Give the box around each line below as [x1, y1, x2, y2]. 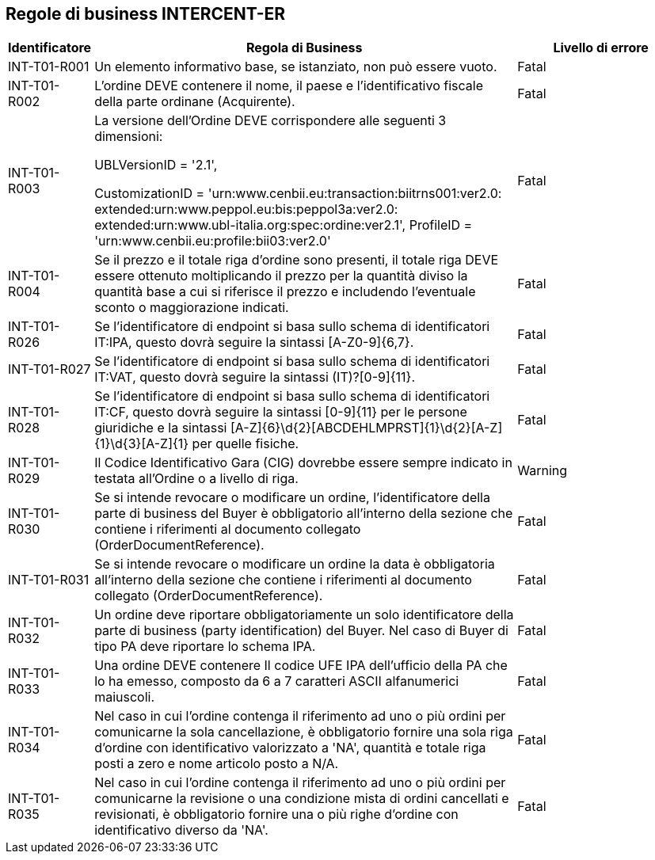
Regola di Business [246, 40, 363, 56]
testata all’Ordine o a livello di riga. [94, 470, 299, 487]
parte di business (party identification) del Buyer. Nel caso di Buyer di [94, 622, 508, 639]
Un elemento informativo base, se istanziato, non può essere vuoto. [94, 59, 497, 75]
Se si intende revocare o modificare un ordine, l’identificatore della [94, 489, 490, 506]
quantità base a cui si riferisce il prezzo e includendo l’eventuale [94, 283, 476, 300]
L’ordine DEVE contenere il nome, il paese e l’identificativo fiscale [94, 78, 483, 94]
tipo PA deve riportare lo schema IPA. [94, 638, 316, 655]
